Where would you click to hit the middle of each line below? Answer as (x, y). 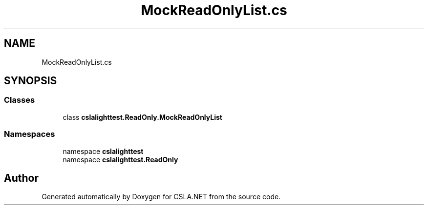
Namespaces (30, 134)
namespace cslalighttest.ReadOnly (120, 159)
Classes (20, 100)
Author (21, 178)
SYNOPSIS (31, 81)
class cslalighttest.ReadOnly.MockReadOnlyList (142, 117)
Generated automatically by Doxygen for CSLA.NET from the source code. (161, 197)
